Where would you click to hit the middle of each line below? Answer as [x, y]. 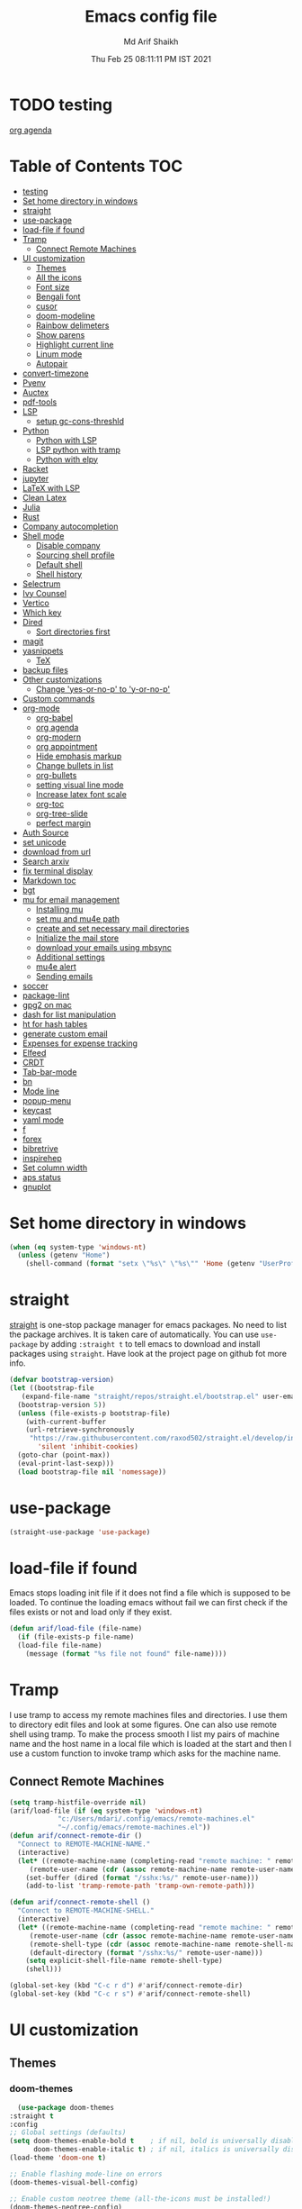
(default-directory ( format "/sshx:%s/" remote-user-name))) [146, 1952]
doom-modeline [66, 315]
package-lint [46, 995]
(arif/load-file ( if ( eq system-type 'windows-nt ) [106, 1811]
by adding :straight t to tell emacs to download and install [150, 1344]
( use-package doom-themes [66, 2107]
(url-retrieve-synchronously [80, 1430]
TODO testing [61, 105]
